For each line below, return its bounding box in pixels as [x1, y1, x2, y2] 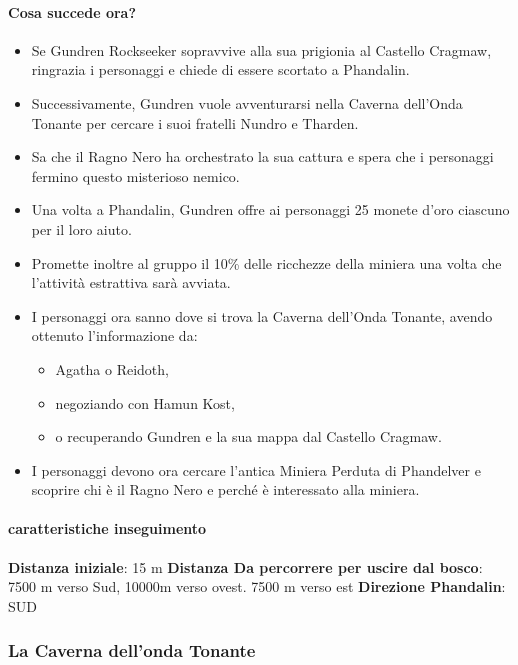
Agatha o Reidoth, [55, 358, 169, 379]
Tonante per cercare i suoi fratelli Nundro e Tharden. [31, 112, 359, 133]
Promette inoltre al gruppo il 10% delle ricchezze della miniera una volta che [31, 252, 502, 273]
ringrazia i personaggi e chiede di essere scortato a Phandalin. [31, 59, 410, 80]
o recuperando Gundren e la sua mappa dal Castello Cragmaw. [55, 426, 442, 447]
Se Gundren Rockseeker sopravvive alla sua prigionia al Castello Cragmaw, [31, 39, 492, 60]
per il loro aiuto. [31, 218, 132, 239]
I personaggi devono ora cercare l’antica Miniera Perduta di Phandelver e [31, 459, 481, 480]
